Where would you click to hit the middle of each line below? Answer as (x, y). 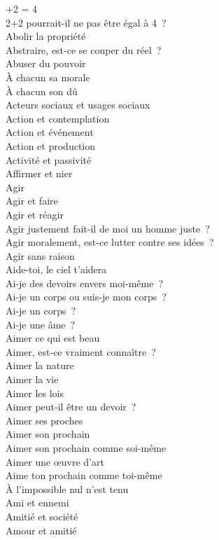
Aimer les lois (35, 393)
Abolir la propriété (46, 36)
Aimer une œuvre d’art (55, 461)
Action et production (51, 145)
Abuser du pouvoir (46, 63)
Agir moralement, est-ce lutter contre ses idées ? (110, 242)
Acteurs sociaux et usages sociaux (78, 105)
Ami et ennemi (37, 503)
